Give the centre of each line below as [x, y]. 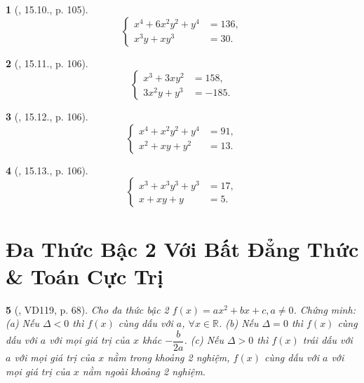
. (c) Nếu [204, 340]
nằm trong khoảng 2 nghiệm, [169, 357]
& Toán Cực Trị [85, 276]
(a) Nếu [22, 323]
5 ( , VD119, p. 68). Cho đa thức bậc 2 [87, 309]
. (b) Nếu [238, 323]
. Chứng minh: [324, 309]
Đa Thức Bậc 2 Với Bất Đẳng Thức [182, 248]
